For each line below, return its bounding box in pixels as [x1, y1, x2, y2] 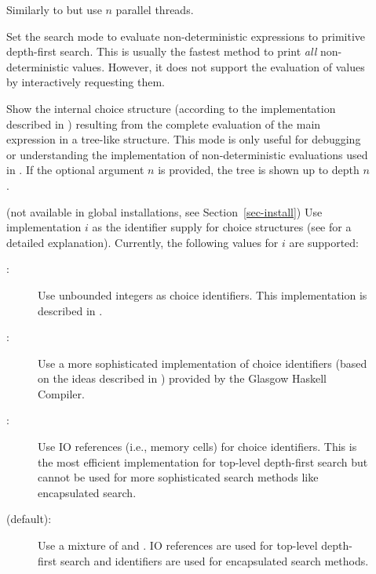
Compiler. [38, 385, 85, 401]
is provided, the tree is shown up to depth [158, 162, 360, 178]
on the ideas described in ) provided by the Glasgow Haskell [38, 370, 327, 387]
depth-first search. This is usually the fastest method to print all [6, 43, 317, 60]
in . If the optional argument [6, 162, 144, 178]
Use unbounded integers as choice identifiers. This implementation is [38, 286, 367, 303]
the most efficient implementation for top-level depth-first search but [38, 453, 368, 470]
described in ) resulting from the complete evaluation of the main [6, 115, 321, 132]
